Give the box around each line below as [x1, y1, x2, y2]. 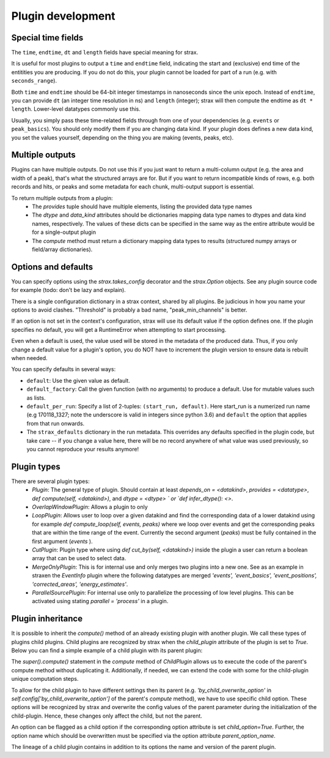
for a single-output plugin [32, 228, 96, 236]
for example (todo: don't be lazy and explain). [11, 287, 127, 294]
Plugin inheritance [11, 614, 82, 624]
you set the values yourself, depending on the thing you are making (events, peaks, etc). [11, 133, 234, 141]
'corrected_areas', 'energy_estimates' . [32, 580, 128, 588]
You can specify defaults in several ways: [11, 366, 116, 373]
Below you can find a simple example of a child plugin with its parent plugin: [11, 647, 203, 654]
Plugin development [11, 9, 116, 23]
